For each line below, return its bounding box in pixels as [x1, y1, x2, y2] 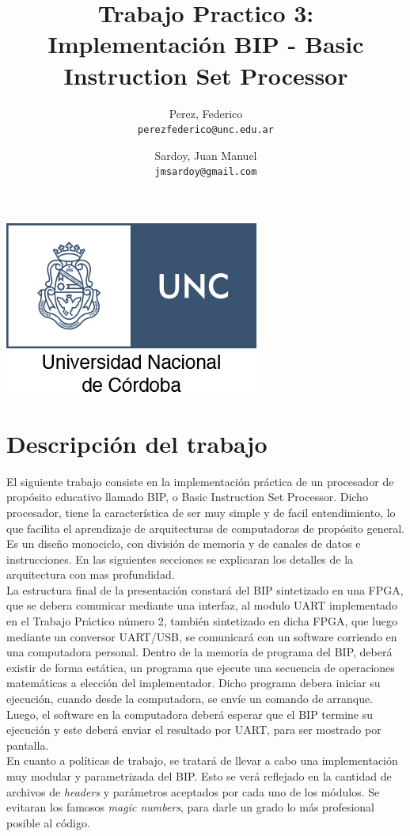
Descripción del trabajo [6, 427, 268, 459]
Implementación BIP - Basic [47, 28, 364, 60]
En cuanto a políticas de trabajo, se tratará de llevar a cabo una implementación [6, 752, 398, 769]
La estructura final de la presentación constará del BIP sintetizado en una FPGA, [6, 581, 404, 598]
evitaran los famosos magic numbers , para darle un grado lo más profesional [6, 799, 374, 815]
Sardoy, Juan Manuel [154, 146, 257, 163]
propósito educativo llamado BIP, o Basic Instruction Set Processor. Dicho [6, 488, 368, 505]
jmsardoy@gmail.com [154, 166, 257, 178]
